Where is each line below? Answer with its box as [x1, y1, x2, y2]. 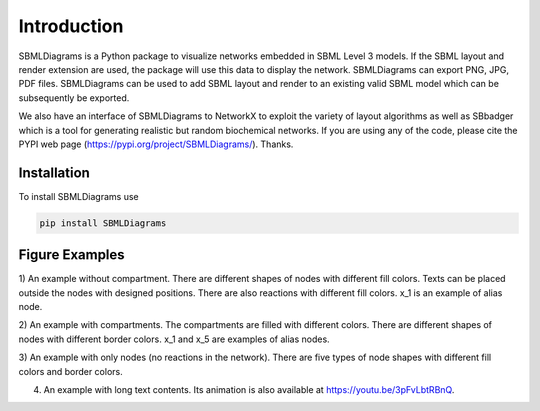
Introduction [18, 15, 124, 37]
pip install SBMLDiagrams [39, 217, 167, 229]
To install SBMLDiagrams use [18, 190, 139, 202]
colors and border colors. [18, 365, 124, 377]
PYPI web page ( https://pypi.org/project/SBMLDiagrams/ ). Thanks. [18, 138, 294, 150]
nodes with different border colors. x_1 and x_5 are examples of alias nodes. [18, 333, 330, 345]
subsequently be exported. [18, 91, 130, 104]
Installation [18, 164, 90, 181]
